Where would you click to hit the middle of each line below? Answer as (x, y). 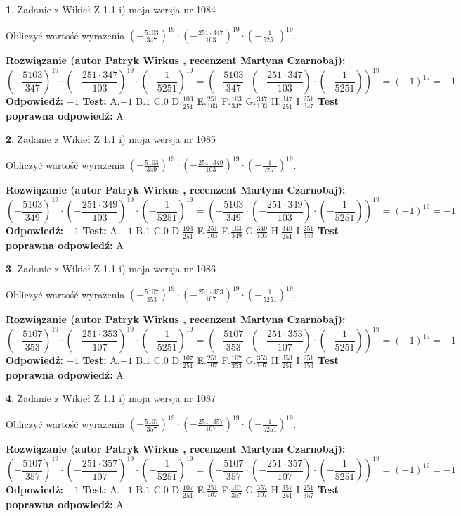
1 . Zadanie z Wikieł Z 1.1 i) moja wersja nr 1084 (111, 9)
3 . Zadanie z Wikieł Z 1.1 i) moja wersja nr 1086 (111, 269)
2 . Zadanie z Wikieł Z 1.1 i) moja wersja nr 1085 (111, 139)
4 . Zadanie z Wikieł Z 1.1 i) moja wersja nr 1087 (111, 398)
